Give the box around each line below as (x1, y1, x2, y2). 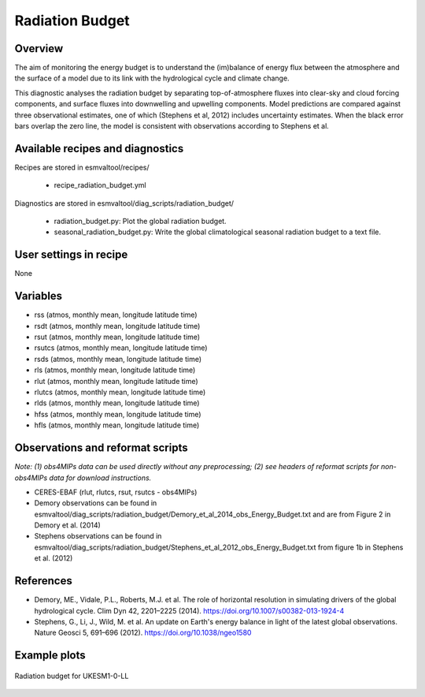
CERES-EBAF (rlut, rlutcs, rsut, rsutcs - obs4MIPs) (34, 487, 198, 497)
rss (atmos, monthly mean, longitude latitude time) (34, 310, 198, 319)
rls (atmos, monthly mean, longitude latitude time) (34, 365, 196, 375)
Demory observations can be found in (34, 498, 157, 508)
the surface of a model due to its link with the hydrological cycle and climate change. (14, 73, 290, 83)
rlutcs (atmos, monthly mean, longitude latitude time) (34, 387, 206, 397)
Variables (14, 289, 63, 303)
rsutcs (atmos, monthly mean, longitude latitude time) (34, 343, 208, 352)
